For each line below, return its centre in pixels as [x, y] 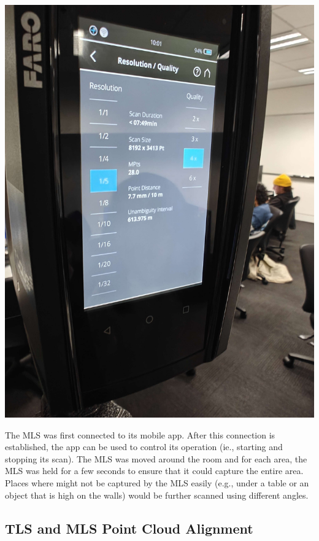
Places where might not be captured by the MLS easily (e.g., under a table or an [157, 482]
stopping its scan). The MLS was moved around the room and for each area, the [156, 458]
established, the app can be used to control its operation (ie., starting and [144, 447]
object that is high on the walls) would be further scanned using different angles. [157, 495]
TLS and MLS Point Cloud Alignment [129, 528]
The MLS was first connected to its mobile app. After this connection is [140, 434]
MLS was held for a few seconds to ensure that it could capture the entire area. [154, 471]
